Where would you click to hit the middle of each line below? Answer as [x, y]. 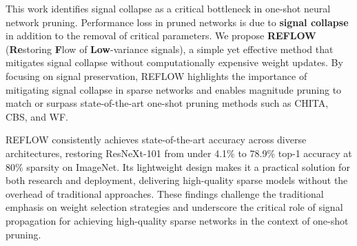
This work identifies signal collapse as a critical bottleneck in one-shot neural [168, 8]
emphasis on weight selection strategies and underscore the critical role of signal [174, 207]
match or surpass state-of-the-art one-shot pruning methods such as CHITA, [167, 103]
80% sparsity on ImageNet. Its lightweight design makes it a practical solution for [178, 166]
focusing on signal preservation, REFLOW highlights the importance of [156, 75]
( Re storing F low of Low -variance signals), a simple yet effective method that [170, 49]
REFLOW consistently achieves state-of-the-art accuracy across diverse [156, 140]
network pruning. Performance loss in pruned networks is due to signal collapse [177, 22]
